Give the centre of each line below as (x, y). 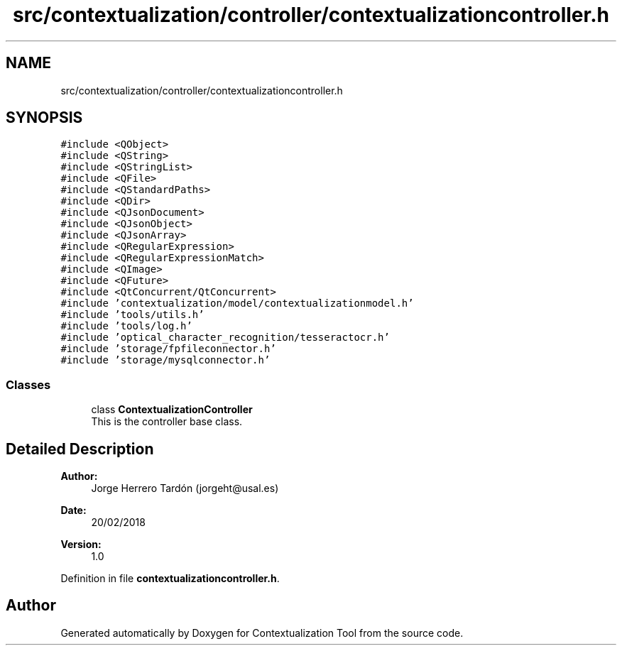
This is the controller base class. (167, 422)
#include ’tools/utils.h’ (132, 315)
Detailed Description (80, 449)
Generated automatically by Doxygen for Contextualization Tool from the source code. (262, 633)
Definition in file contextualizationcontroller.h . (170, 579)
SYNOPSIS (44, 118)
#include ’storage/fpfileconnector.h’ (168, 349)
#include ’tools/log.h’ (126, 326)
